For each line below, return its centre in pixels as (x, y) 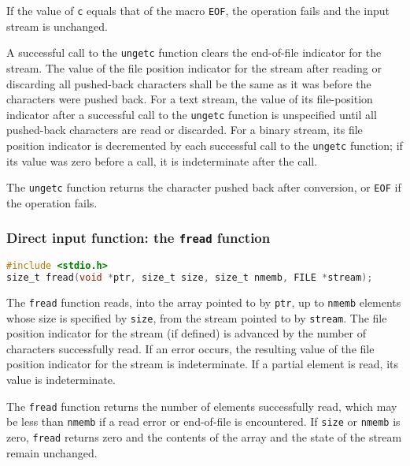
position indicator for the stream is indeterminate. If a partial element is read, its (203, 364)
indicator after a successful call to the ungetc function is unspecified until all (192, 114)
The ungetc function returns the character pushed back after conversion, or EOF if (204, 187)
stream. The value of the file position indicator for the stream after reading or (194, 67)
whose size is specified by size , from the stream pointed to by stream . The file (197, 317)
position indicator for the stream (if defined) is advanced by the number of (186, 333)
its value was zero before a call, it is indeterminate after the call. (162, 160)
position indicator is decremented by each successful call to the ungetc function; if (205, 145)
